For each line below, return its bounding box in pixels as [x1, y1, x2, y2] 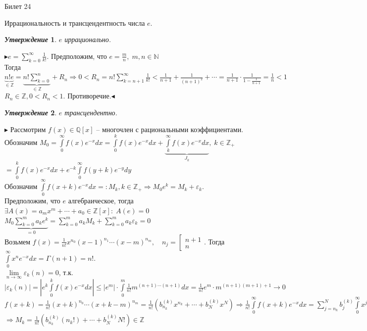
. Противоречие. [63, 91, 111, 101]
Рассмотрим [10, 124, 46, 134]
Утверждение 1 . [4, 34, 57, 45]
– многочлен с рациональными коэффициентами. [96, 124, 244, 134]
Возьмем [4, 236, 31, 246]
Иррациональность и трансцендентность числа [4, 17, 145, 28]
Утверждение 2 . [4, 107, 57, 117]
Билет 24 [4, 1, 31, 11]
